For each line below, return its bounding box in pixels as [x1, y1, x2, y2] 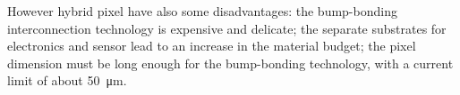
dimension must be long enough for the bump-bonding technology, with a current [7, 53, 454, 72]
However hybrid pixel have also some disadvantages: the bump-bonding [7, 2, 397, 20]
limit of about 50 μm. [7, 71, 127, 90]
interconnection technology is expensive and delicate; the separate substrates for [7, 19, 447, 37]
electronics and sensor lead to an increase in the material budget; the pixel [7, 36, 416, 55]
